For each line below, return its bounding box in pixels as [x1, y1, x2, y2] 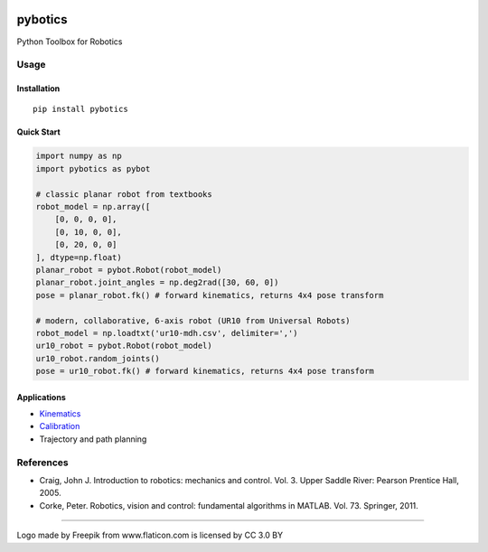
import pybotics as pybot [35, 164, 151, 173]
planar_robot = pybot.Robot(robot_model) [35, 265, 222, 275]
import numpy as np [35, 151, 122, 162]
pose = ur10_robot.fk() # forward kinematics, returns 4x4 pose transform [35, 366, 375, 377]
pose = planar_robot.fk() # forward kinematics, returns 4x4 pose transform [35, 290, 384, 300]
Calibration [39, 421, 80, 432]
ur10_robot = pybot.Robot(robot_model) [35, 341, 212, 351]
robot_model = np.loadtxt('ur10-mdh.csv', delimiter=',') [35, 328, 298, 338]
